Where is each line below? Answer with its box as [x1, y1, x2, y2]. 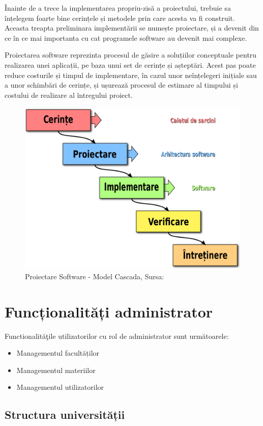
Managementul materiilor [16, 364, 96, 375]
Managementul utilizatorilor [16, 382, 104, 392]
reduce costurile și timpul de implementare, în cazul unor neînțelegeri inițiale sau [5, 69, 257, 80]
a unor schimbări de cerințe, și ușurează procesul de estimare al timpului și [5, 79, 238, 90]
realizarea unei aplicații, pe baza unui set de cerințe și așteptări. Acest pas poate [5, 59, 256, 70]
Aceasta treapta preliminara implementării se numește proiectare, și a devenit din [5, 22, 259, 33]
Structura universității [5, 407, 125, 422]
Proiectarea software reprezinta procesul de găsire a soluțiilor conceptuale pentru [5, 49, 257, 60]
